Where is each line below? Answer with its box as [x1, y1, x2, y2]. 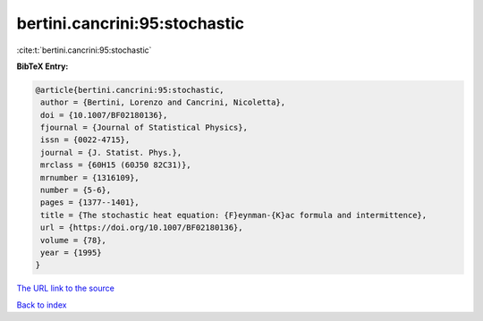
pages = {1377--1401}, [40, 198, 140, 207]
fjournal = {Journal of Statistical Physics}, [40, 122, 248, 133]
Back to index [16, 300, 67, 310]
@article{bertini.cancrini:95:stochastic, [35, 85, 225, 95]
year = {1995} [40, 248, 102, 258]
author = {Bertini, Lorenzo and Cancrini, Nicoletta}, [40, 97, 286, 107]
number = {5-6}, [40, 185, 112, 196]
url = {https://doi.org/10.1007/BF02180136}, [40, 223, 243, 232]
